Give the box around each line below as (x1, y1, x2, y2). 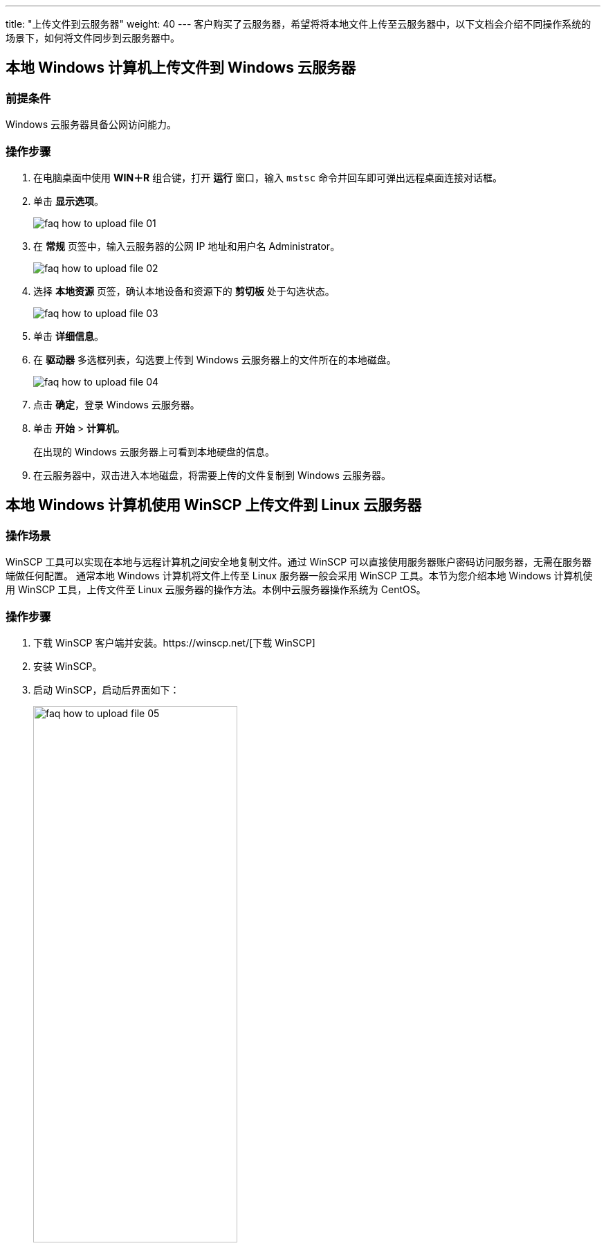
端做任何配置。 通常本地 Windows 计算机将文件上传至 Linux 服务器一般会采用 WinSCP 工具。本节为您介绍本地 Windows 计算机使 (6, 570, 593, 582)
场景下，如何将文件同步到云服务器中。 (6, 32, 180, 44)
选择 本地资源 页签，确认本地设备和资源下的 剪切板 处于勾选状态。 (33, 284, 335, 297)
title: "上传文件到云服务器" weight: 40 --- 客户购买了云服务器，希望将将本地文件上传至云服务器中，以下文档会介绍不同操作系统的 (6, 18, 591, 30)
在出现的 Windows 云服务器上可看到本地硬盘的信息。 (33, 445, 275, 458)
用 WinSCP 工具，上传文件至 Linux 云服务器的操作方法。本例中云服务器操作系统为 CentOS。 (6, 584, 426, 596)
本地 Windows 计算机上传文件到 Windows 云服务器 (6, 59, 356, 77)
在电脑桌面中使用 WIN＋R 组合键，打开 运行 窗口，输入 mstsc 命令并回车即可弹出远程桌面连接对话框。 (33, 171, 503, 183)
